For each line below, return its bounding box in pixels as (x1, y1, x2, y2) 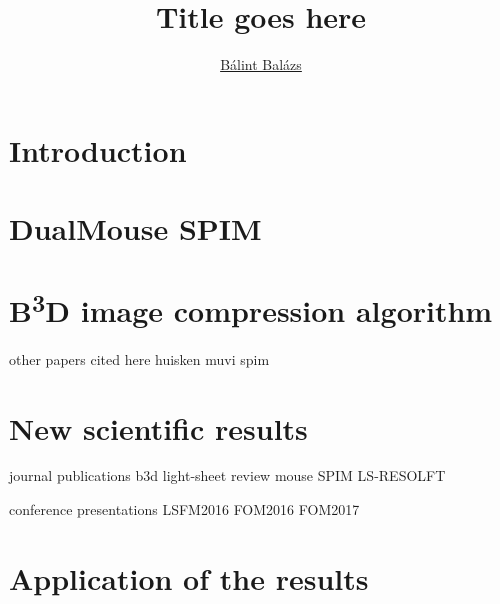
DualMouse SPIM (9, 208, 262, 249)
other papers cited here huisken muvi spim (9, 348, 270, 369)
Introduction (9, 129, 187, 170)
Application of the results (9, 557, 369, 598)
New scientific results (9, 407, 308, 448)
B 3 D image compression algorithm (9, 286, 493, 331)
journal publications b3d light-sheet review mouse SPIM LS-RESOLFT (9, 465, 446, 486)
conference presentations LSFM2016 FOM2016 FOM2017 (9, 499, 360, 520)
